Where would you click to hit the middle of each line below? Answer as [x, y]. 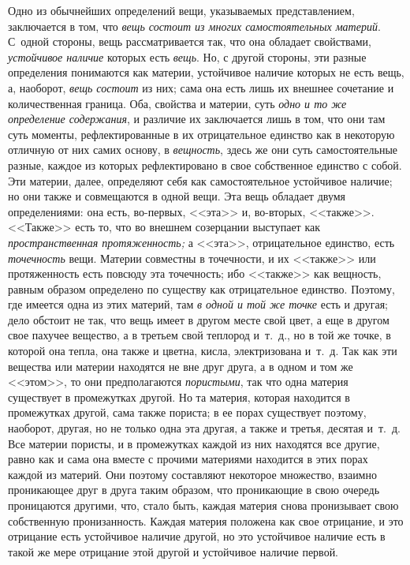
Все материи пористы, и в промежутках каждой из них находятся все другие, [194, 443]
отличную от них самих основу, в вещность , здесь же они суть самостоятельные [203, 150]
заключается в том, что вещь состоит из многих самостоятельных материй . [194, 26]
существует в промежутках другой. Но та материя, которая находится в [179, 397]
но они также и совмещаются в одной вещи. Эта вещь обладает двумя [177, 196]
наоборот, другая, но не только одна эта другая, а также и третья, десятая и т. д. [204, 428]
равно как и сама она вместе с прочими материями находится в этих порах [188, 459]
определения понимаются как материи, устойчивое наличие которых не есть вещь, [206, 72]
